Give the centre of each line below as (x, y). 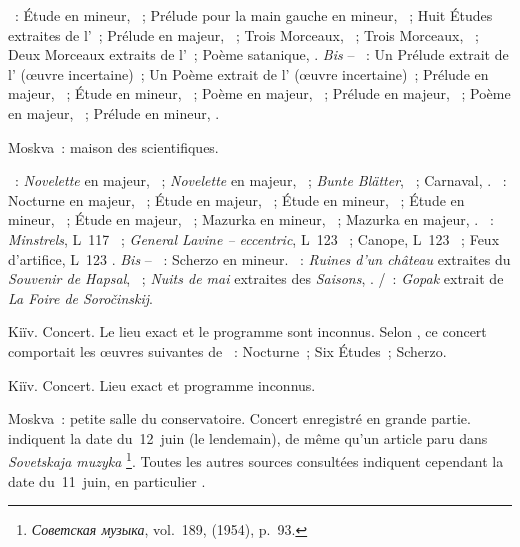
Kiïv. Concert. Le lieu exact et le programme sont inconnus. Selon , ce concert (247, 331)
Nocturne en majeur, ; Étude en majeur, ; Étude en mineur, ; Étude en (236, 199)
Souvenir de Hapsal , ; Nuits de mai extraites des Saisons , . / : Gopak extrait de (256, 278)
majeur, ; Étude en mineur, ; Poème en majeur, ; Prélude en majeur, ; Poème (259, 93)
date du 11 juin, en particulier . (107, 480)
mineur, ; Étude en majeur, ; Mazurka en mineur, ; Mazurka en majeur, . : (251, 219)
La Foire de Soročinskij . (80, 297)
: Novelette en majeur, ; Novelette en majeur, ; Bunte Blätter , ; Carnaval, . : (260, 180)
